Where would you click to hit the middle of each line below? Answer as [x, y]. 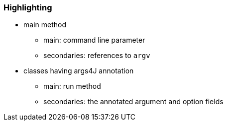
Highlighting [28, 7]
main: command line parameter [94, 40]
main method [45, 25]
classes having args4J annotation [79, 71]
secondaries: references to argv [97, 56]
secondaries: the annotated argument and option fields [133, 102]
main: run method [72, 86]
